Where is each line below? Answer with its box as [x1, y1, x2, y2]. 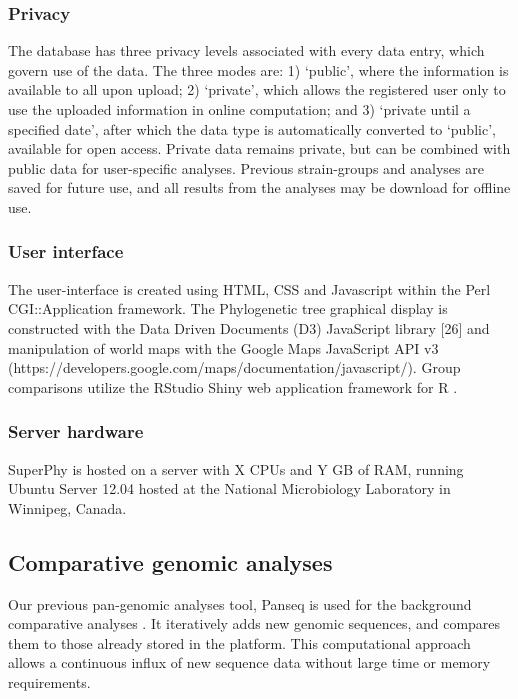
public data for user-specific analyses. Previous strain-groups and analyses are [8, 157, 484, 178]
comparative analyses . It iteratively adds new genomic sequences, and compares [8, 613, 501, 634]
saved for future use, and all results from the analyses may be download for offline [8, 177, 511, 198]
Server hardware [8, 419, 144, 444]
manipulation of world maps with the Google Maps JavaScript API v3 [8, 337, 439, 358]
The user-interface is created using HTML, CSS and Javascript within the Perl [8, 278, 491, 299]
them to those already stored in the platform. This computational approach [8, 632, 471, 653]
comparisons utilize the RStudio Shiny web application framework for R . [8, 376, 458, 397]
